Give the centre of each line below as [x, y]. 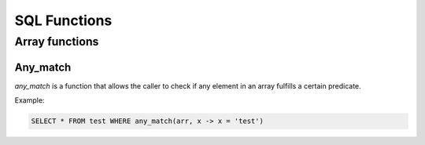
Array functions [57, 42]
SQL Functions [63, 20]
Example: [30, 100]
